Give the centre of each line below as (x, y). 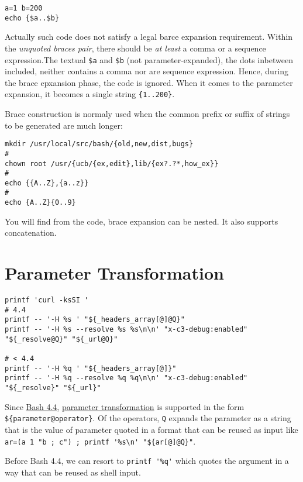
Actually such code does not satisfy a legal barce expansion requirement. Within (149, 37)
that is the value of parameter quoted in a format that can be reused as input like (151, 429)
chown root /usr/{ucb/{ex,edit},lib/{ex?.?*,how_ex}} (112, 163)
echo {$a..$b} (32, 18)
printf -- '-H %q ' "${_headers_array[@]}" (91, 368)
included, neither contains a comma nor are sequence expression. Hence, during (147, 71)
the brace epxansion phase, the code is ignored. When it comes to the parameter (149, 82)
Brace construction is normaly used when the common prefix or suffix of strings (147, 113)
